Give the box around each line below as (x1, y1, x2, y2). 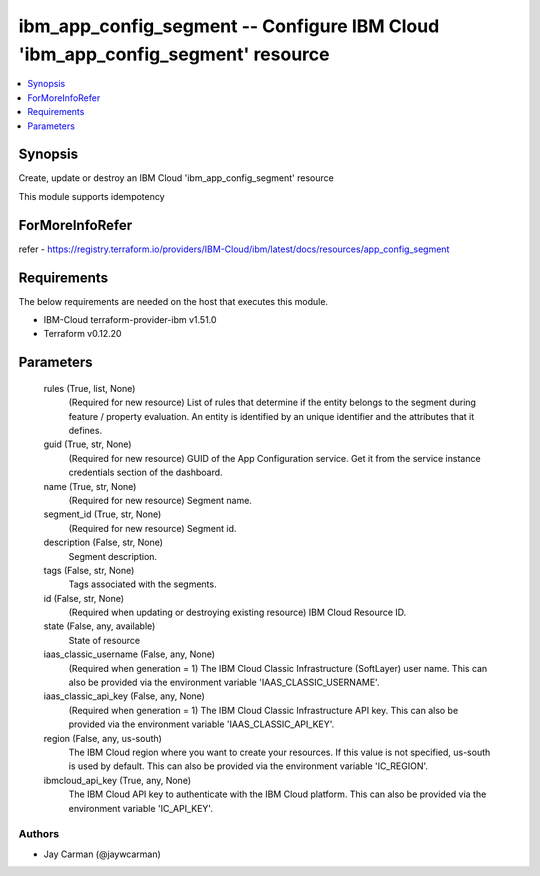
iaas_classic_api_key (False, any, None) (43, 690, 205, 702)
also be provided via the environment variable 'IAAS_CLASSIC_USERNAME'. (68, 676, 380, 689)
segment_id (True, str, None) (43, 508, 162, 520)
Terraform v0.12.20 (43, 328, 122, 340)
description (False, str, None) (43, 536, 164, 549)
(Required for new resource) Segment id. (68, 522, 237, 534)
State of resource (68, 634, 141, 646)
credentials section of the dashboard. (68, 466, 224, 479)
